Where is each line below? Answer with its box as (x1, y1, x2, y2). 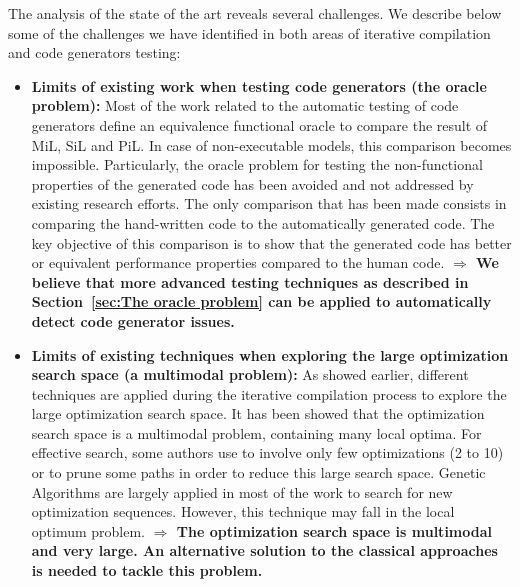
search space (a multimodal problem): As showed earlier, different (31, 364, 469, 385)
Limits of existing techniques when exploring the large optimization (31, 344, 509, 365)
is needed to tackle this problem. (31, 560, 263, 581)
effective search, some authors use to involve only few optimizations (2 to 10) (31, 442, 504, 463)
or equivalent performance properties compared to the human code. (31, 252, 445, 273)
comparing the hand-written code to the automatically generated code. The (31, 212, 495, 233)
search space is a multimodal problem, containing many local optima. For (31, 422, 482, 443)
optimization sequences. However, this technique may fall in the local (31, 501, 455, 522)
